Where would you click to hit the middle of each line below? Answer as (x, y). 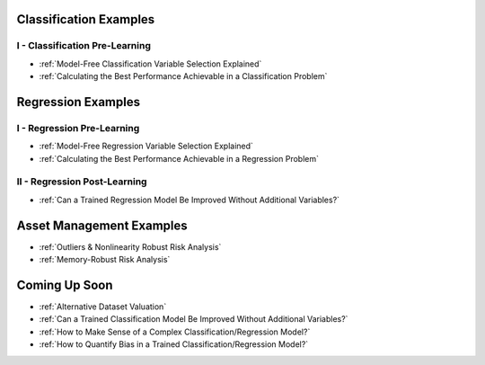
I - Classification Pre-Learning (84, 46)
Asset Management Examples (102, 225)
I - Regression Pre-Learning (78, 128)
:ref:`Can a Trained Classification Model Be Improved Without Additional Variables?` (194, 319)
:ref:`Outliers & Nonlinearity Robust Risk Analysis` (130, 246)
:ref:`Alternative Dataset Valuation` (103, 307)
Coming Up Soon (65, 285)
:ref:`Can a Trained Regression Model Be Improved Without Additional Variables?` (190, 200)
